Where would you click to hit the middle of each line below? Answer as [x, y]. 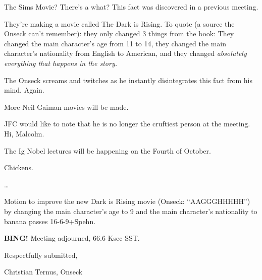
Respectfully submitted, [41, 255]
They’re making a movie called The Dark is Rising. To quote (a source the [119, 23]
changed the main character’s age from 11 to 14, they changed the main [115, 43]
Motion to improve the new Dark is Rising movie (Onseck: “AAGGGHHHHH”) [127, 201]
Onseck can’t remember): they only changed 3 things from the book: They [119, 33]
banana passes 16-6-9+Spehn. [50, 221]
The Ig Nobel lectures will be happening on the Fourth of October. [108, 150]
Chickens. [19, 167]
